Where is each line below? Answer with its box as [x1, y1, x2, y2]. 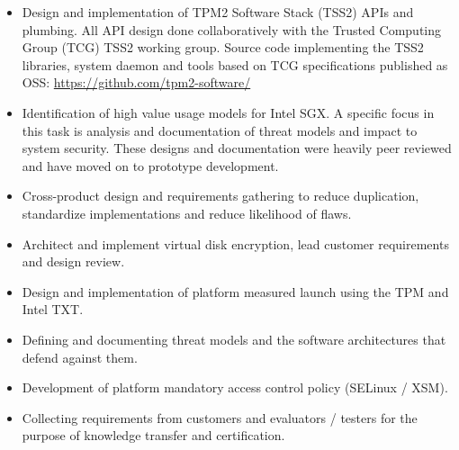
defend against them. [22, 347, 138, 366]
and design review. [22, 252, 125, 271]
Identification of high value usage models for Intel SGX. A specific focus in [22, 103, 435, 121]
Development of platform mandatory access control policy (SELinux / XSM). [22, 378, 448, 397]
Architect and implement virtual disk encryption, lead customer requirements [22, 234, 449, 253]
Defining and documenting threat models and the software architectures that [22, 329, 446, 348]
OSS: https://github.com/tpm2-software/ [22, 73, 251, 92]
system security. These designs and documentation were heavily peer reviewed [22, 139, 452, 157]
